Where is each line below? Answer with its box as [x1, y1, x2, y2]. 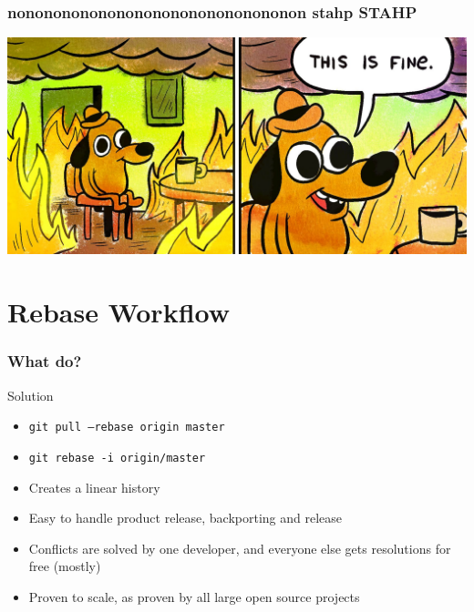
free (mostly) [28, 556, 101, 576]
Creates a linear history [28, 477, 160, 496]
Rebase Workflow [7, 293, 230, 331]
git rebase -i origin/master [28, 451, 206, 464]
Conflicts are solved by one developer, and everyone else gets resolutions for [28, 538, 451, 557]
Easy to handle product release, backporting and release [28, 508, 343, 527]
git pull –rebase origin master [28, 421, 225, 434]
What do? [7, 350, 82, 372]
